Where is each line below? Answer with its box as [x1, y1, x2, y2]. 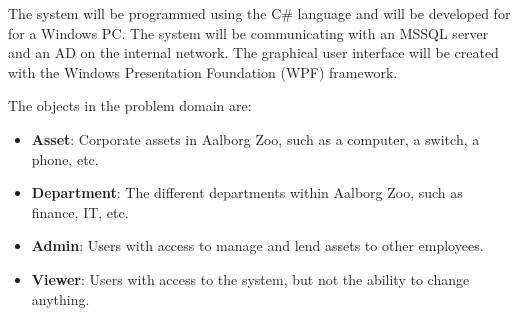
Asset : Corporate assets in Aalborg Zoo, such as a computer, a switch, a [31, 128, 480, 149]
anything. [31, 288, 90, 309]
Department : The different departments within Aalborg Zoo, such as [31, 182, 463, 203]
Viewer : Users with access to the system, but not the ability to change [31, 268, 470, 289]
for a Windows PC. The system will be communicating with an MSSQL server [8, 22, 489, 43]
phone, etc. [31, 148, 99, 169]
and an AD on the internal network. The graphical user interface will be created [8, 42, 499, 63]
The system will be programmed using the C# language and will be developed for [8, 3, 511, 23]
